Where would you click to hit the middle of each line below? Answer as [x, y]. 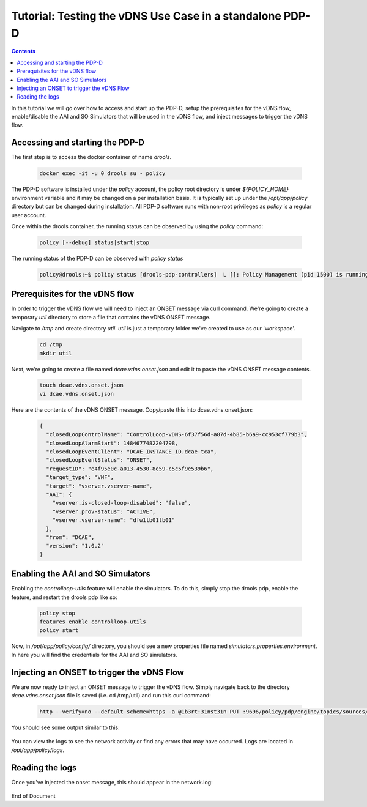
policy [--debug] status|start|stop [95, 242]
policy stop [57, 613]
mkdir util [56, 353]
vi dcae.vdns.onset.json [77, 394]
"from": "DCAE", [70, 537]
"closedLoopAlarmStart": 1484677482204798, [112, 443]
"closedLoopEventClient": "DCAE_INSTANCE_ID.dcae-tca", [132, 452]
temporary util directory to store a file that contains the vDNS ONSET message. [111, 317]
